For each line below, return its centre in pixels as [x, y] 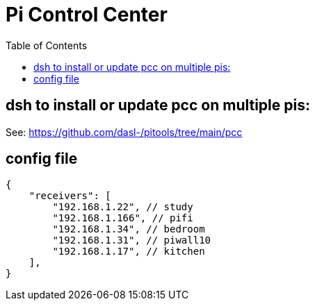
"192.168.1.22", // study [123, 207]
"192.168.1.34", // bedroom [129, 229]
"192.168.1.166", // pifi [123, 218]
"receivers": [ [70, 196]
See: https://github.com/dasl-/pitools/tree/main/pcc [124, 132]
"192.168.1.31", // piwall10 [132, 240]
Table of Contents [47, 45]
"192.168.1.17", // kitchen [129, 252]
